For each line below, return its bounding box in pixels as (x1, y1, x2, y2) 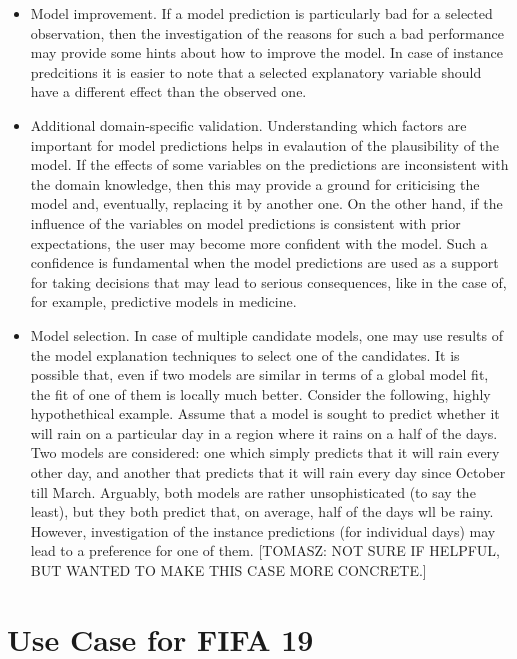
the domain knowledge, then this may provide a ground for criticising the (30, 173, 480, 194)
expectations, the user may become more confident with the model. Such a (30, 232, 488, 253)
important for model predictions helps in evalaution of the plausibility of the (30, 134, 500, 155)
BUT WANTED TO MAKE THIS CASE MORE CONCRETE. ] (30, 560, 427, 581)
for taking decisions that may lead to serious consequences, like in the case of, (30, 271, 507, 292)
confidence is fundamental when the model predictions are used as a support (30, 252, 499, 273)
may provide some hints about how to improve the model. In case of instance (30, 42, 503, 63)
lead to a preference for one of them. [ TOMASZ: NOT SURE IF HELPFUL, (30, 540, 500, 561)
